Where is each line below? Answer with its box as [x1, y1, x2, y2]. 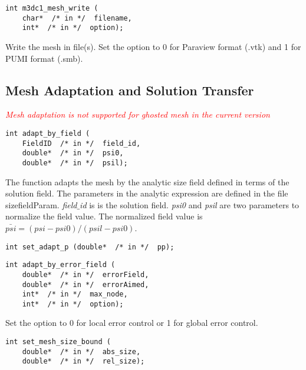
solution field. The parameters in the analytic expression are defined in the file [5, 187, 288, 199]
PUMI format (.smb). [5, 52, 83, 64]
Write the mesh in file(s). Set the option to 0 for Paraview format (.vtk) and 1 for [5, 40, 301, 52]
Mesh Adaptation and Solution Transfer [5, 81, 254, 99]
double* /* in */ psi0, [22, 149, 124, 158]
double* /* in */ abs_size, [22, 347, 141, 356]
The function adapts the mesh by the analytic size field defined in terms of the [5, 175, 289, 188]
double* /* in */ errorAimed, [22, 280, 149, 289]
